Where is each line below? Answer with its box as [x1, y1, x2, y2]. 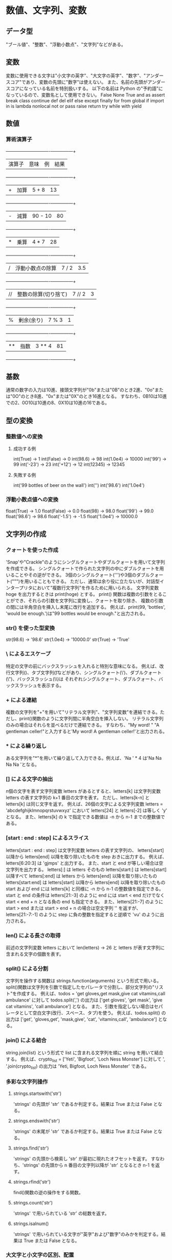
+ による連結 [6, 696, 37, 703]
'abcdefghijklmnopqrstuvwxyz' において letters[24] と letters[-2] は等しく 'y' [6, 808, 167, 814]
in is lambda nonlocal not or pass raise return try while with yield [6, 103, 142, 109]
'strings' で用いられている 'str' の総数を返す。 [13, 1210, 110, 1216]
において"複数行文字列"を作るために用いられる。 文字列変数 [32, 585, 159, 591]
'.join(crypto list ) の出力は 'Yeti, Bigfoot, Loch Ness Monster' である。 [6, 1063, 149, 1071]
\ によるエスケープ [6, 650, 51, 658]
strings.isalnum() [13, 1220, 49, 1227]
